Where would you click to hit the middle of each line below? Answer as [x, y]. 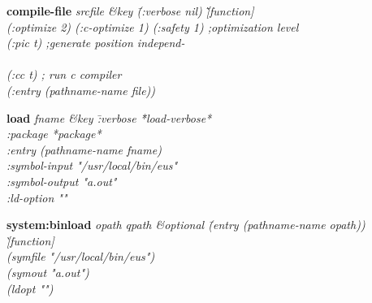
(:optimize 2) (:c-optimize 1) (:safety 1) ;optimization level [153, 26]
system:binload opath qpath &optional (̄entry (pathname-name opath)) [186, 225]
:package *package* [54, 134]
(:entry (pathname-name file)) [81, 90]
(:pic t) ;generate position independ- [96, 43]
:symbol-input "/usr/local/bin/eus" [92, 165]
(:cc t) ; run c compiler [64, 74]
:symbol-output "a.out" [62, 181]
